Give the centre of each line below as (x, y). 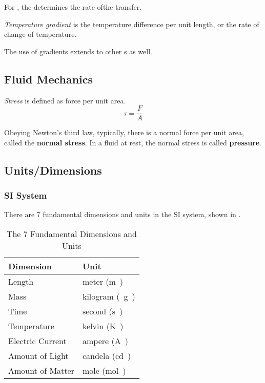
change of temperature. (40, 34)
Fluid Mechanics (49, 79)
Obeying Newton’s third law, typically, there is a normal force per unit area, (124, 132)
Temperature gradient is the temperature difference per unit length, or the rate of (132, 24)
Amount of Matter (41, 371)
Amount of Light (38, 356)
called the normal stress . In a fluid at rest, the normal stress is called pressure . (133, 142)
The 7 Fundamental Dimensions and (72, 234)
